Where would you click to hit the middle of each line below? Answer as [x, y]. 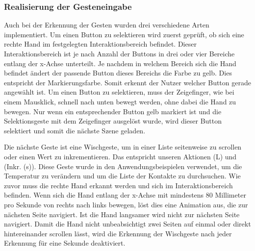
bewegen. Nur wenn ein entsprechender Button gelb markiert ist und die [113, 111]
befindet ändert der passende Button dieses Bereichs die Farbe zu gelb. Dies [118, 73]
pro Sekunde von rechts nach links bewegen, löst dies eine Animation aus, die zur [126, 204]
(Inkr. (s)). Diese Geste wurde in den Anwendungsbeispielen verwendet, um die [123, 166]
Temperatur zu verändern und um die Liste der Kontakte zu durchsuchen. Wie [122, 176]
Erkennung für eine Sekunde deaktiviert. [65, 243]
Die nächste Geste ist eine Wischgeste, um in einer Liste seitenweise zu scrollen [123, 147]
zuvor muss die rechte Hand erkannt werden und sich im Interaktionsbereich [118, 185]
